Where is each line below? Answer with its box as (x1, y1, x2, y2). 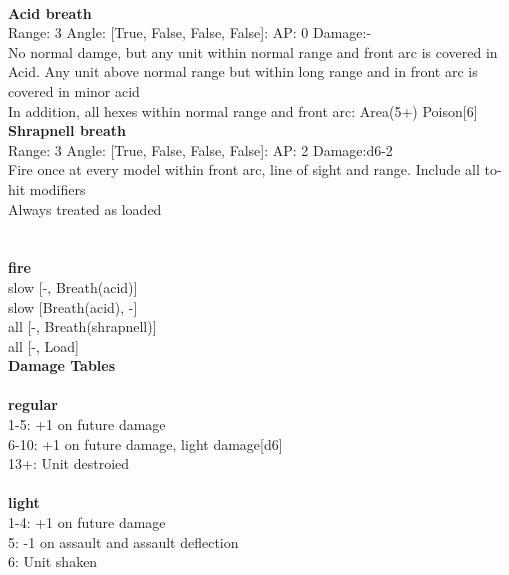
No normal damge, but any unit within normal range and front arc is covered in (8, 41, 498, 62)
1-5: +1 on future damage (8, 414, 166, 435)
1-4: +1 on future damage (8, 512, 166, 533)
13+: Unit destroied (8, 453, 130, 474)
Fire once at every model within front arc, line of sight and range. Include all (8, 159, 480, 180)
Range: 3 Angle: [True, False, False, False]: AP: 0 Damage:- (8, 22, 372, 43)
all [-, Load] (8, 335, 79, 356)
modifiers (29, 178, 86, 199)
